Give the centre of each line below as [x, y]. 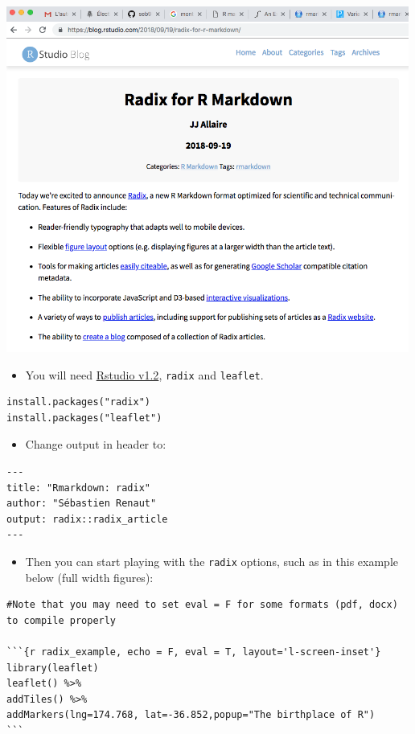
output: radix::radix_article [87, 519]
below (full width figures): [89, 577]
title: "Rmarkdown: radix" [78, 488]
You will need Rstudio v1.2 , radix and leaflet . [144, 374]
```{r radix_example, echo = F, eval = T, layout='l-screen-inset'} [194, 652]
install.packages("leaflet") [84, 418]
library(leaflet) [53, 668]
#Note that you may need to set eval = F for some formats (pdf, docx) [202, 605]
